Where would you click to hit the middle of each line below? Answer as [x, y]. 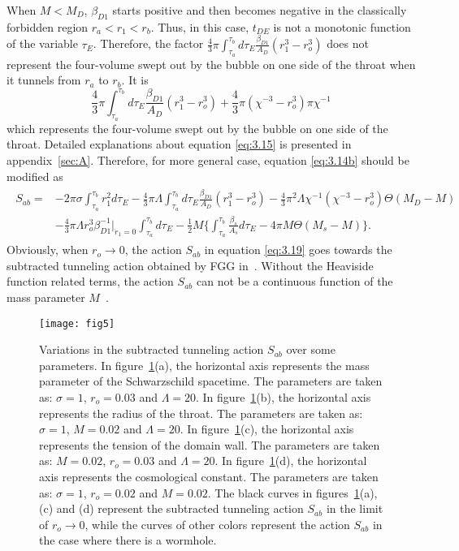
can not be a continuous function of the [294, 281]
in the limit [355, 508]
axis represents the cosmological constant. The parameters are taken [209, 476]
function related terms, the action [90, 281]
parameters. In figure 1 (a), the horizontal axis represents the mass [204, 365]
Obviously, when [48, 250]
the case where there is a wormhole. [128, 540]
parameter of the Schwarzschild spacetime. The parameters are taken [211, 381]
